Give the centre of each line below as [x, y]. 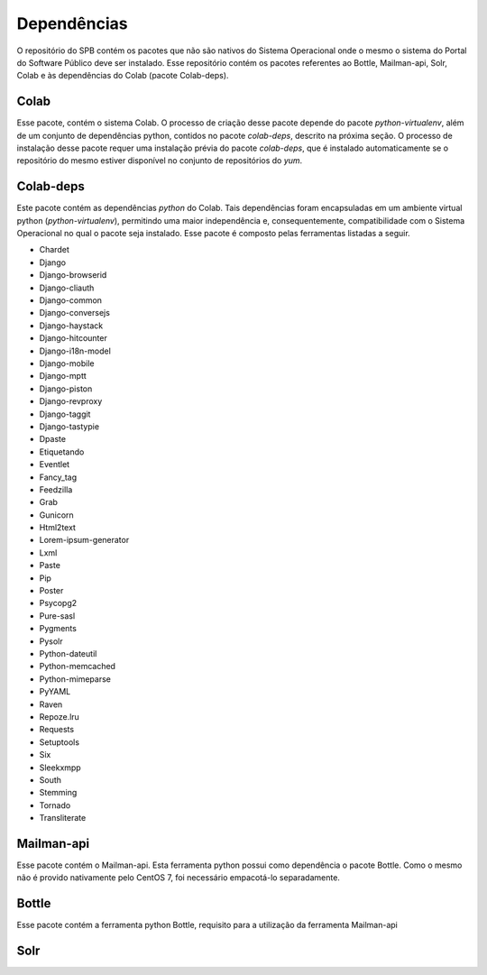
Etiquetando [62, 452]
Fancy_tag [58, 477]
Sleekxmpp [60, 768]
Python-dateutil [68, 653]
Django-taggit [65, 414]
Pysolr [51, 641]
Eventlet [55, 465]
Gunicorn [56, 515]
